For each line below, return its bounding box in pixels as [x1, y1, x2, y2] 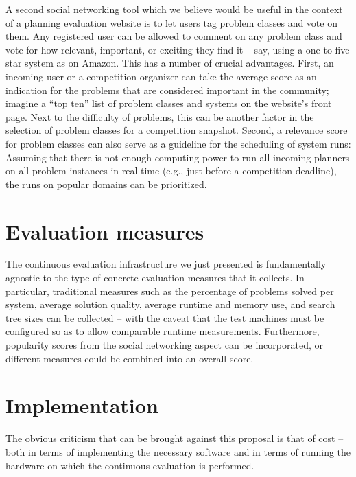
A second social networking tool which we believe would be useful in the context [5, 2, 343, 16]
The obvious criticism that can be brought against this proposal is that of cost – [5, 431, 344, 445]
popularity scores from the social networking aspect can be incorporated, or [5, 338, 323, 351]
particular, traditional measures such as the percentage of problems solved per [5, 283, 334, 298]
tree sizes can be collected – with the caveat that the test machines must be [5, 310, 324, 325]
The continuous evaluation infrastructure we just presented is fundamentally [5, 257, 327, 271]
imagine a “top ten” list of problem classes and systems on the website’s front [5, 96, 332, 110]
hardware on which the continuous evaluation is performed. [5, 458, 254, 472]
